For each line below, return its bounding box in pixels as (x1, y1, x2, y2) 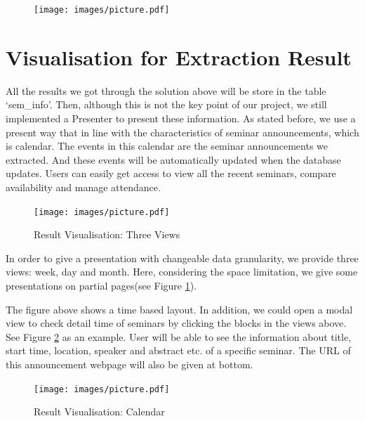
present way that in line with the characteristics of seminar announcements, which (6, 124, 359, 139)
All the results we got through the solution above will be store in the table (6, 83, 326, 98)
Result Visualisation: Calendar (34, 404, 165, 419)
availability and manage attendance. (6, 179, 161, 194)
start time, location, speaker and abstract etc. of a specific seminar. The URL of (6, 343, 351, 358)
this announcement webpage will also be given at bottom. (6, 356, 253, 371)
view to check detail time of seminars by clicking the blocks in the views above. (6, 316, 347, 330)
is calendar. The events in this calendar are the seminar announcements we (6, 138, 328, 153)
